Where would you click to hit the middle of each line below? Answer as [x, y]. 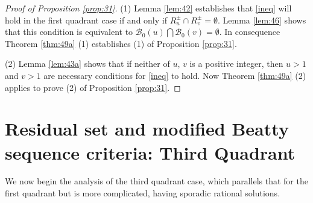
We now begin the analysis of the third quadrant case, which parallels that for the [156, 181]
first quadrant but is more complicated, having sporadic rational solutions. [143, 193]
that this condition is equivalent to [69, 32]
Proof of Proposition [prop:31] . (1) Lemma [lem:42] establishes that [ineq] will [148, 8]
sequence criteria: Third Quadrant [150, 152]
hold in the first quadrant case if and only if [86, 20]
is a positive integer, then [236, 64]
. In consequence [250, 32]
